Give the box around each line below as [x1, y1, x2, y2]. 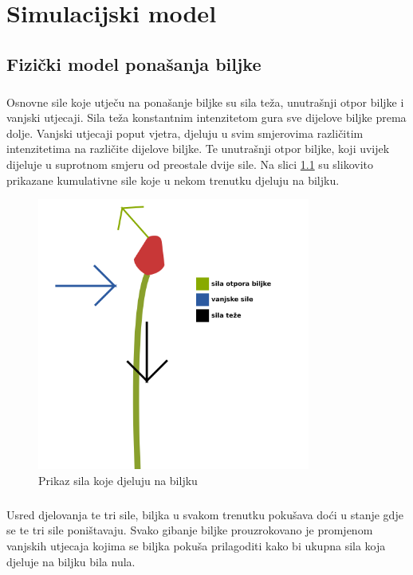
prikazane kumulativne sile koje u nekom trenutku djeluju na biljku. [6, 171, 340, 188]
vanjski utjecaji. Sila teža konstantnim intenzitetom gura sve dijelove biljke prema [6, 109, 407, 126]
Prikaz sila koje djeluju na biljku [38, 471, 198, 488]
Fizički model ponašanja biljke [6, 51, 262, 76]
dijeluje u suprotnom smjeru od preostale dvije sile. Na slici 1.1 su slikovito [6, 155, 373, 172]
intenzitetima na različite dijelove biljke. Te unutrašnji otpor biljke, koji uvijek [6, 140, 390, 157]
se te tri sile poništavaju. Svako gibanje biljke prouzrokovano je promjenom [6, 522, 373, 538]
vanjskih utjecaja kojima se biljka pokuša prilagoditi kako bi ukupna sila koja [6, 538, 386, 554]
